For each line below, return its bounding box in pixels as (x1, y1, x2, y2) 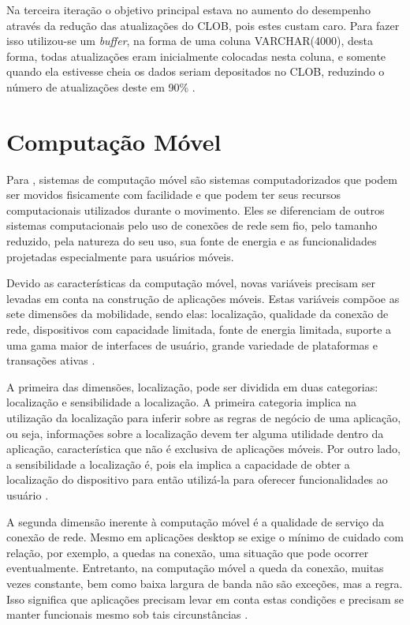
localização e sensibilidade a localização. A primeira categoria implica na (6, 394, 356, 410)
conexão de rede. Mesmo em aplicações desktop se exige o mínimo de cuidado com (6, 529, 404, 545)
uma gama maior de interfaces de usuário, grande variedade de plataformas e (6, 336, 378, 353)
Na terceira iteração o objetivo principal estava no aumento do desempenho (6, 2, 371, 17)
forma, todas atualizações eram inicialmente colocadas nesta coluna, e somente (6, 47, 386, 64)
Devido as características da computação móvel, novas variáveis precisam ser (6, 275, 375, 291)
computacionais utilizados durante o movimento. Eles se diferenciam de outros (6, 201, 385, 218)
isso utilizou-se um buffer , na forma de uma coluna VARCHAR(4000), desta (6, 32, 373, 49)
